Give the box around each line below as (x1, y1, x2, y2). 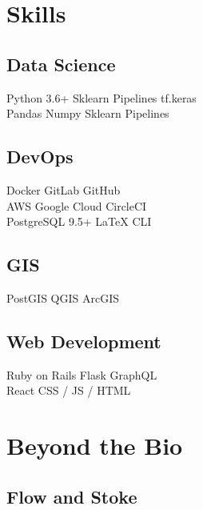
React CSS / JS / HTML (6, 382, 131, 399)
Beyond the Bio (6, 429, 183, 462)
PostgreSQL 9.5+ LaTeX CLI (6, 213, 152, 230)
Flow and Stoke (6, 484, 137, 508)
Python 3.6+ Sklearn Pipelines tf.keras (6, 89, 197, 106)
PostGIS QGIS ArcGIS (6, 289, 120, 306)
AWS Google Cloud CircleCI (6, 197, 147, 214)
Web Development (6, 328, 161, 353)
